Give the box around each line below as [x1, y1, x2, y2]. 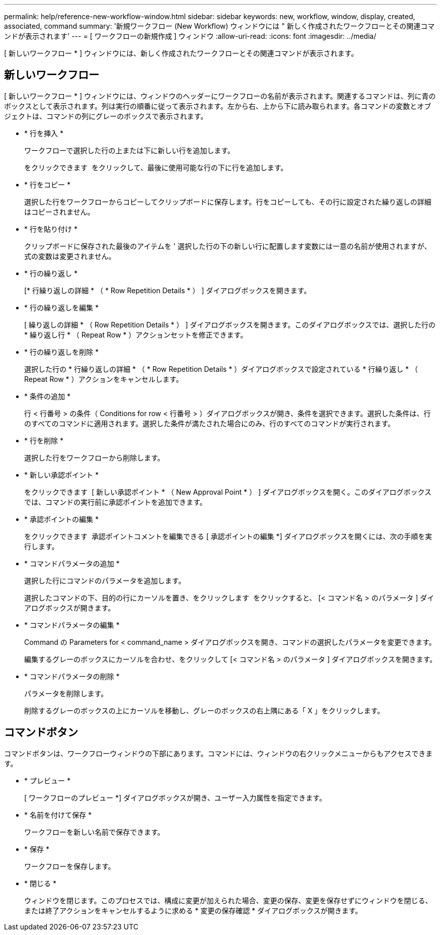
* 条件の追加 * [24, 391, 70, 400]
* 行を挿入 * [24, 128, 63, 138]
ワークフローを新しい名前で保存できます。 [24, 827, 165, 836]
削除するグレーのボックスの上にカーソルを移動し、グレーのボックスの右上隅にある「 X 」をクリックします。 [24, 706, 385, 715]
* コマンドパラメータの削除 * [24, 672, 120, 681]
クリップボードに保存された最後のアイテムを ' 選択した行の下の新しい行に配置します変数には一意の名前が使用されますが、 [24, 241, 431, 250]
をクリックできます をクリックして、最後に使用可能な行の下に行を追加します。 [24, 163, 288, 172]
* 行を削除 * [24, 436, 63, 445]
